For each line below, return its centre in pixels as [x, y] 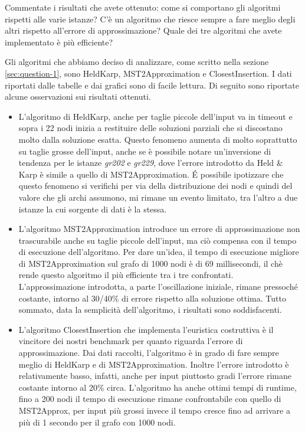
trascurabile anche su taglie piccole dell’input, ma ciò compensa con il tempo [158, 240]
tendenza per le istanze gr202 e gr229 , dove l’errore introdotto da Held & [151, 163]
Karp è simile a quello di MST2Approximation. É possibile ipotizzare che [151, 174]
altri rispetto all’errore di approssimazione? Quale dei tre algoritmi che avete [143, 30]
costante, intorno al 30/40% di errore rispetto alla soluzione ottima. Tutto [152, 298]
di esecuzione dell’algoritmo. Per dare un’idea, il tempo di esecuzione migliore [159, 252]
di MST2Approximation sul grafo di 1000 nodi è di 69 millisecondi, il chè [150, 263]
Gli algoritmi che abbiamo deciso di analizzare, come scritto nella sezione [137, 62]
